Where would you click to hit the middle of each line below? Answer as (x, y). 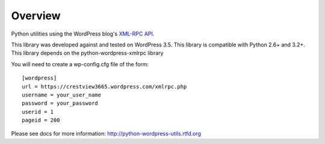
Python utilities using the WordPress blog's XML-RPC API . (83, 34)
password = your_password (60, 103)
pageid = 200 (41, 120)
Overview (36, 16)
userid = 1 (38, 112)
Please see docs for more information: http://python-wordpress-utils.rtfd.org (106, 134)
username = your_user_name (62, 95)
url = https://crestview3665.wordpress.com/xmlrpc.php (104, 86)
